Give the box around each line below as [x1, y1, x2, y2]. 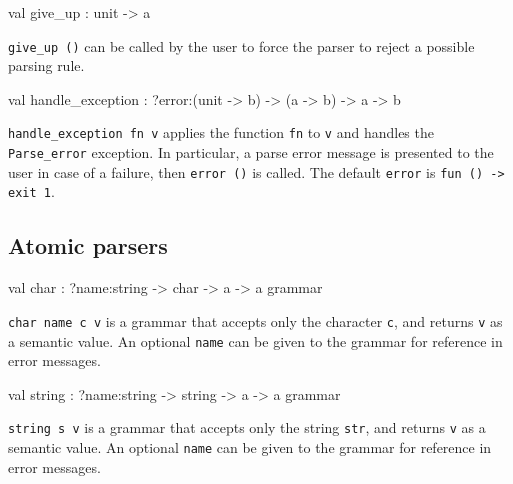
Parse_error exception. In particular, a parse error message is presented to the [8, 142, 494, 163]
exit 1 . [8, 181, 55, 202]
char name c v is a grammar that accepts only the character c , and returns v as [8, 310, 503, 331]
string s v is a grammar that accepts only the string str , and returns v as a [8, 417, 486, 438]
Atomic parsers [8, 230, 168, 261]
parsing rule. [8, 55, 85, 76]
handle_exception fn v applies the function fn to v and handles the [8, 122, 434, 143]
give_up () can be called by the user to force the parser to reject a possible [8, 35, 475, 56]
